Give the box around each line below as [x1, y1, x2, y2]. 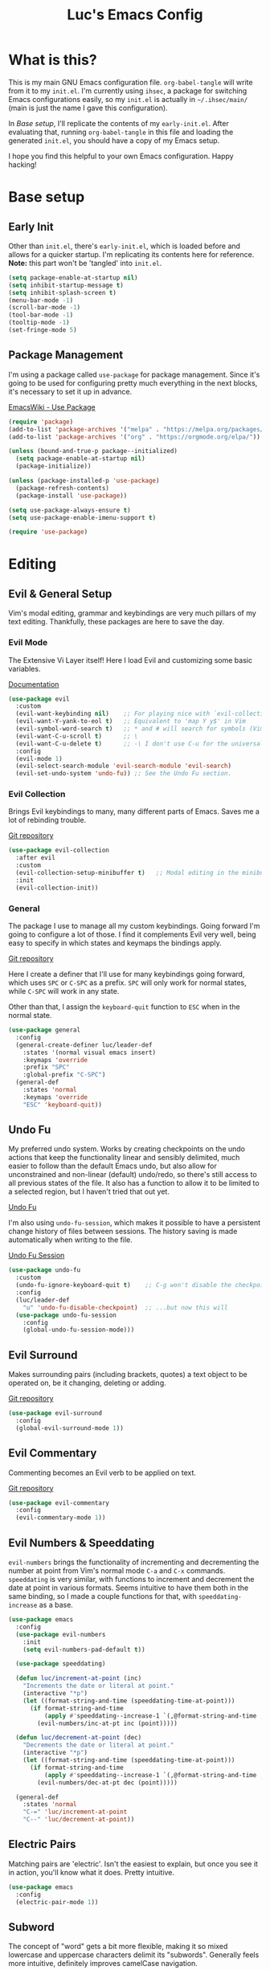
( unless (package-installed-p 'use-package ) [8, 476, 160, 484]
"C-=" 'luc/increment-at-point [22, 1808, 128, 1817]
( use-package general [8, 1026, 81, 1034]
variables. [8, 664, 41, 673]
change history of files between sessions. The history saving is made [8, 1227, 238, 1236]
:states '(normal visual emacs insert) [22, 1048, 157, 1057]
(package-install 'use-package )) [15, 492, 128, 500]
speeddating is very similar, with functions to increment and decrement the [8, 1575, 255, 1584]
